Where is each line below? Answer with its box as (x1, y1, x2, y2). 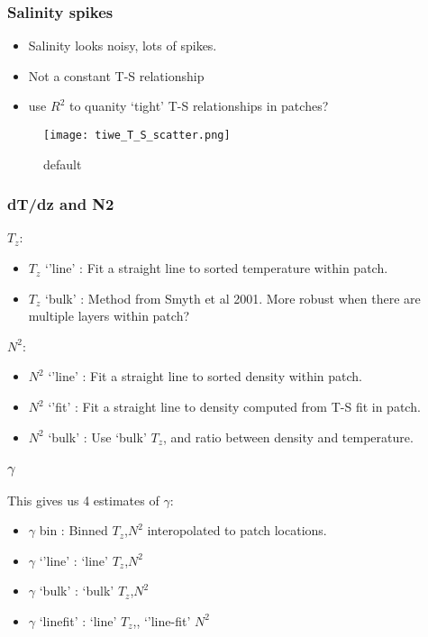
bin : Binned (39, 521, 108, 540)
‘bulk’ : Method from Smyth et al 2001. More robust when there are (44, 288, 421, 307)
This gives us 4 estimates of (7, 490, 159, 509)
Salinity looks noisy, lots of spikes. (28, 36, 217, 55)
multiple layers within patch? (28, 306, 190, 325)
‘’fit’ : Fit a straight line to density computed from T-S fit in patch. (48, 397, 421, 416)
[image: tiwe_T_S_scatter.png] (43, 129, 231, 141)
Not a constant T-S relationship (28, 66, 205, 85)
